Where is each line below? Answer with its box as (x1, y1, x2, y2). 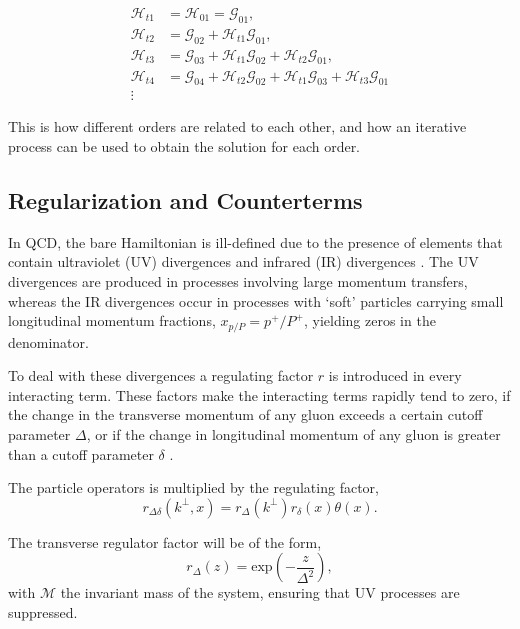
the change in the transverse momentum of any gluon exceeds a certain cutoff (8, 404, 483, 425)
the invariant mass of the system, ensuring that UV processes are (60, 582, 460, 603)
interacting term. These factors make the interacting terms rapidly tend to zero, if (8, 384, 511, 405)
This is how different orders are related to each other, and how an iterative (8, 116, 467, 137)
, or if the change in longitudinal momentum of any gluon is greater (86, 423, 501, 444)
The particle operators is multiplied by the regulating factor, (8, 477, 379, 498)
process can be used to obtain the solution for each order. (8, 135, 361, 156)
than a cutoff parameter (8, 443, 154, 464)
